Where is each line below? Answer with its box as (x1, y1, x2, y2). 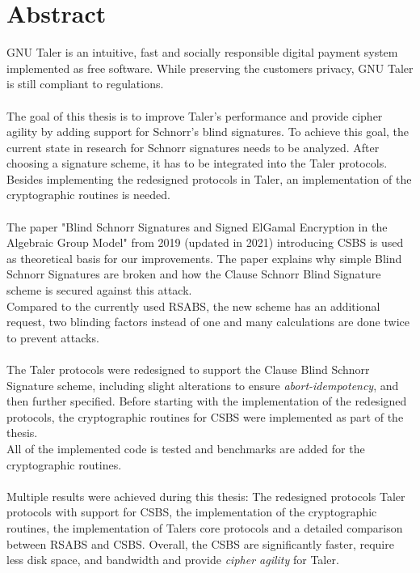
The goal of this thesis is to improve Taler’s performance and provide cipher (6, 107, 383, 124)
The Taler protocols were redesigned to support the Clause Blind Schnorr (6, 361, 370, 377)
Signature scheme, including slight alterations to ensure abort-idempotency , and (6, 376, 399, 393)
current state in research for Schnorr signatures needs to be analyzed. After (6, 138, 380, 155)
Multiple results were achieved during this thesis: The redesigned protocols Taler (6, 487, 405, 504)
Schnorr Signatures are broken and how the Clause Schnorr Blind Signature (6, 265, 381, 282)
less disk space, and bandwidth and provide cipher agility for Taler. (6, 551, 339, 568)
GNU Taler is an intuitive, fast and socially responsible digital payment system (6, 44, 398, 61)
